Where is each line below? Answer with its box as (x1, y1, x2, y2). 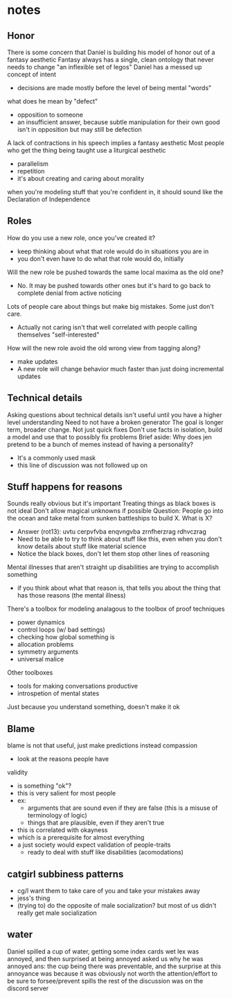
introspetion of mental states (17, 689, 100, 697)
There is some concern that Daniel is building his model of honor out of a (7, 48, 215, 56)
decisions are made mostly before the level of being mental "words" (17, 84, 212, 92)
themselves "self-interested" (17, 330, 100, 339)
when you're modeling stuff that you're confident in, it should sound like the (7, 188, 224, 196)
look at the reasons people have (17, 755, 109, 763)
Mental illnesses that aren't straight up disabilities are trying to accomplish (7, 563, 220, 571)
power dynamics (17, 618, 65, 627)
